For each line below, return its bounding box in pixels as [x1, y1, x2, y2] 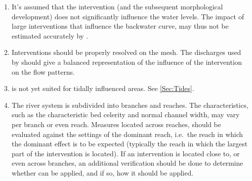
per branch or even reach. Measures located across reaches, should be [11, 119, 221, 129]
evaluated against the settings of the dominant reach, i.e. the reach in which [11, 129, 243, 139]
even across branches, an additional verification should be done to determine [11, 158, 243, 168]
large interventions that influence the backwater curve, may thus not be [11, 21, 229, 31]
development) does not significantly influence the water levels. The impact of [11, 11, 244, 21]
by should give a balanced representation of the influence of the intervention [11, 56, 242, 67]
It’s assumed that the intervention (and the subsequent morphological [11, 1, 223, 11]
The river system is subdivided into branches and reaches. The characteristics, [11, 99, 249, 110]
